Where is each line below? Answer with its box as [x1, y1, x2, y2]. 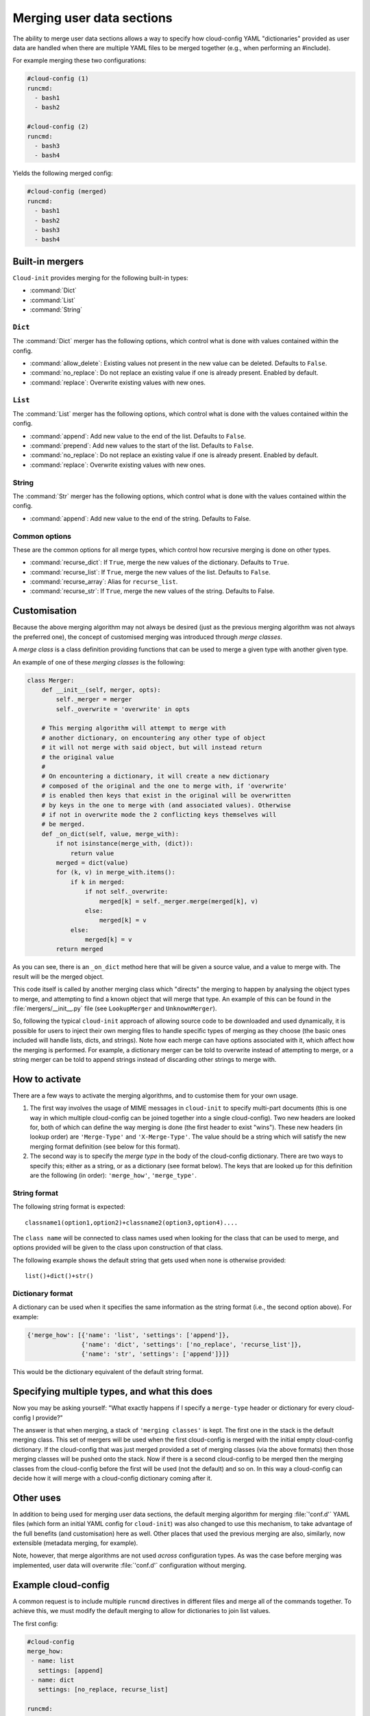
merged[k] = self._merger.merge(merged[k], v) [99, 897, 259, 905]
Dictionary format [12, 1288, 73, 1298]
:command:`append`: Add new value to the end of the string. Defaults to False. [29, 514, 251, 522]
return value [70, 849, 114, 857]
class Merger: [27, 676, 75, 684]
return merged [56, 945, 103, 953]
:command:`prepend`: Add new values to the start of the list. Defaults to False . [29, 441, 254, 450]
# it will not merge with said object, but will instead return [41, 743, 262, 752]
